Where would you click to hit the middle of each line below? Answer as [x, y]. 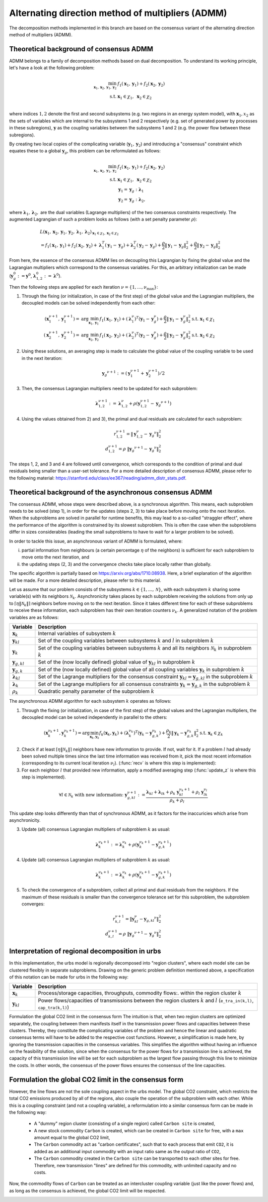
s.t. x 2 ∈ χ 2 [203, 336]
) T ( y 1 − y [144, 319]
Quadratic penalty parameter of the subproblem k [96, 691]
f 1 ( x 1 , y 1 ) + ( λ [116, 320]
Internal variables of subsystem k [77, 633]
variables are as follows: [34, 617]
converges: [33, 904]
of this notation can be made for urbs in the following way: [69, 977]
